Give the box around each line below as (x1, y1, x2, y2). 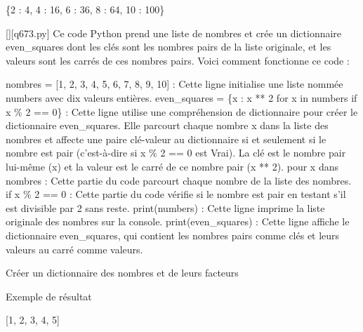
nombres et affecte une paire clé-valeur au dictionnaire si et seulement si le (6, 131, 326, 146)
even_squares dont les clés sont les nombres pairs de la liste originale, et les (6, 39, 331, 54)
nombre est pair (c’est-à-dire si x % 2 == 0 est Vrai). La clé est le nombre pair (6, 145, 346, 160)
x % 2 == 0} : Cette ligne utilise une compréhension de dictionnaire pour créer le (6, 104, 358, 119)
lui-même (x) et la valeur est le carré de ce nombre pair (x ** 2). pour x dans (6, 159, 338, 173)
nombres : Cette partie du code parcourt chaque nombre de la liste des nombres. (6, 173, 352, 187)
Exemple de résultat (6, 288, 92, 303)
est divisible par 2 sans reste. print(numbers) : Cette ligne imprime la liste (6, 200, 325, 215)
